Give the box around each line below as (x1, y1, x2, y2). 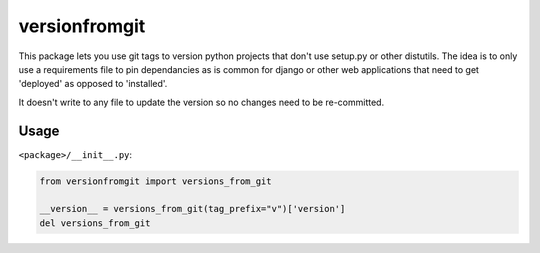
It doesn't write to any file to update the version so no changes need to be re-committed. (18, 96, 385, 108)
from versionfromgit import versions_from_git (39, 175, 272, 187)
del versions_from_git (39, 217, 151, 229)
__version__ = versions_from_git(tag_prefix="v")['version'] (39, 203, 346, 215)
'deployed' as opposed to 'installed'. (18, 78, 168, 90)
